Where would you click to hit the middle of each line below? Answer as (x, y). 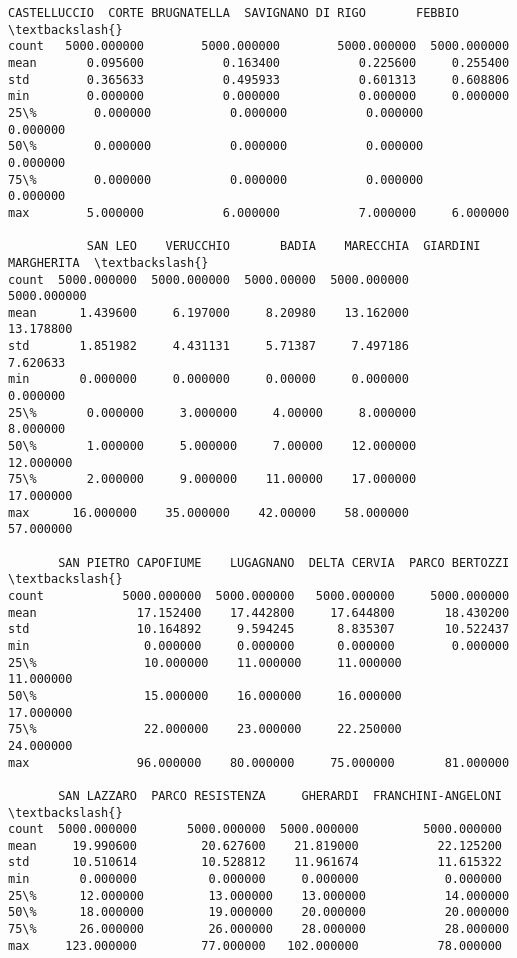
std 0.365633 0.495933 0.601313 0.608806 (259, 79)
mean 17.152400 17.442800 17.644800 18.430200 (259, 612)
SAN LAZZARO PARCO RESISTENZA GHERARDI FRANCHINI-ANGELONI (280, 795)
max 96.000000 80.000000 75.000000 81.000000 (259, 762)
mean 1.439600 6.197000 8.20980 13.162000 (208, 312)
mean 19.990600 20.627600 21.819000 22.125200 (255, 845)
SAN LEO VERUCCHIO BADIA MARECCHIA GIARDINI (283, 246)
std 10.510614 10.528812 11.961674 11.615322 (255, 862)
